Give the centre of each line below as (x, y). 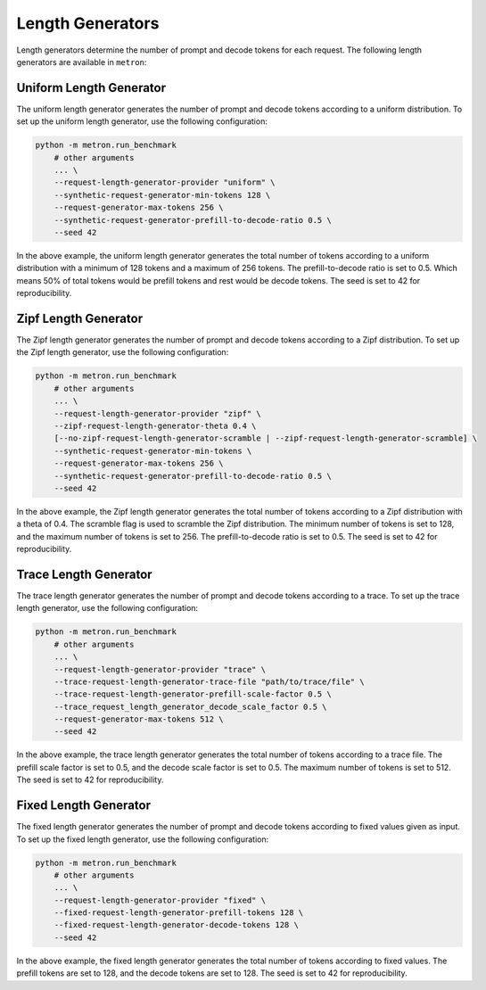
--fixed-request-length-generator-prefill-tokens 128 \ (179, 913)
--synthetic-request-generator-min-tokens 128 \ (162, 195)
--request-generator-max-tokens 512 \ (139, 719)
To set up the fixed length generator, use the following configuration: (143, 839)
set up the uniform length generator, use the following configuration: (142, 121)
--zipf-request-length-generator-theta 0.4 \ (155, 425)
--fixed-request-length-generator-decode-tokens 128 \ (176, 925)
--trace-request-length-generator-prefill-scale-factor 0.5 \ (193, 694)
